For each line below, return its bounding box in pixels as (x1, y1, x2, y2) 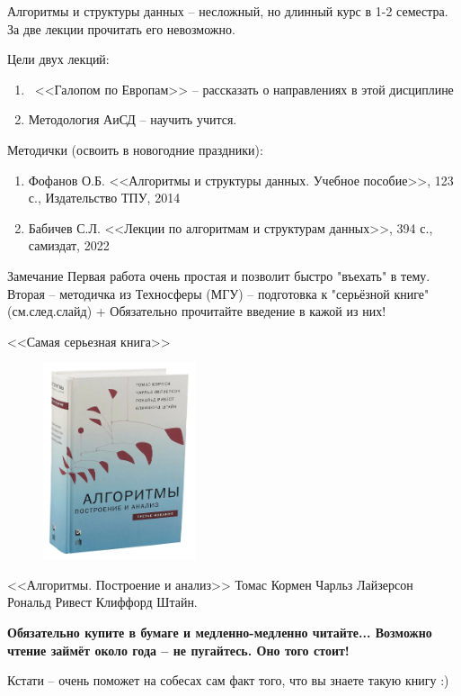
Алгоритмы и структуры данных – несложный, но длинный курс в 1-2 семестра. (7, 2, 448, 20)
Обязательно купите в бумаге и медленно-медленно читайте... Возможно (7, 622, 432, 641)
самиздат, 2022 (28, 236, 110, 255)
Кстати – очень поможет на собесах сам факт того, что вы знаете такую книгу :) (7, 671, 449, 690)
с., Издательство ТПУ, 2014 (28, 188, 181, 207)
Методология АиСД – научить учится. (28, 110, 237, 129)
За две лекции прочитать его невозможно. (7, 19, 235, 38)
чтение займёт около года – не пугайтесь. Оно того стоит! (7, 640, 350, 659)
